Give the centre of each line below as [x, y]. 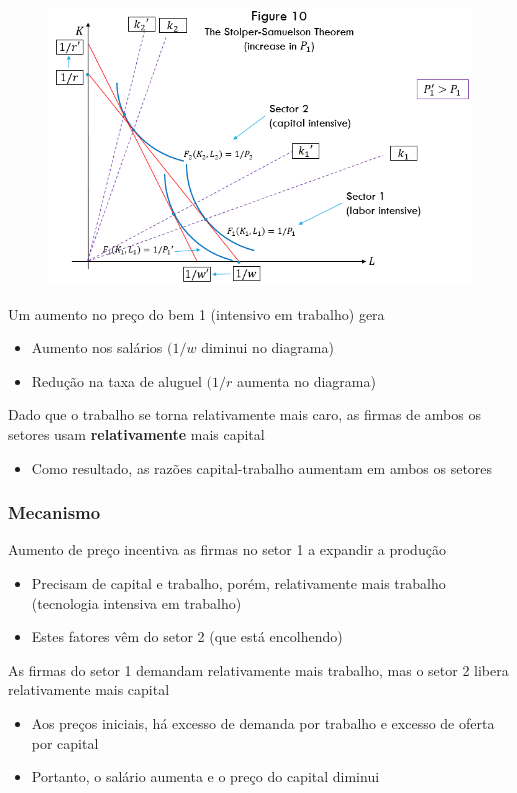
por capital [65, 742]
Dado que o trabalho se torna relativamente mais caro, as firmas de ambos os [244, 414]
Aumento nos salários [97, 347]
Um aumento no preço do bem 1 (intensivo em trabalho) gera [196, 313]
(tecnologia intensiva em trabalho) [136, 602]
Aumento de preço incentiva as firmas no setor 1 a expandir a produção [227, 549]
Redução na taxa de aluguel [116, 380]
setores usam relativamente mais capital [136, 434]
